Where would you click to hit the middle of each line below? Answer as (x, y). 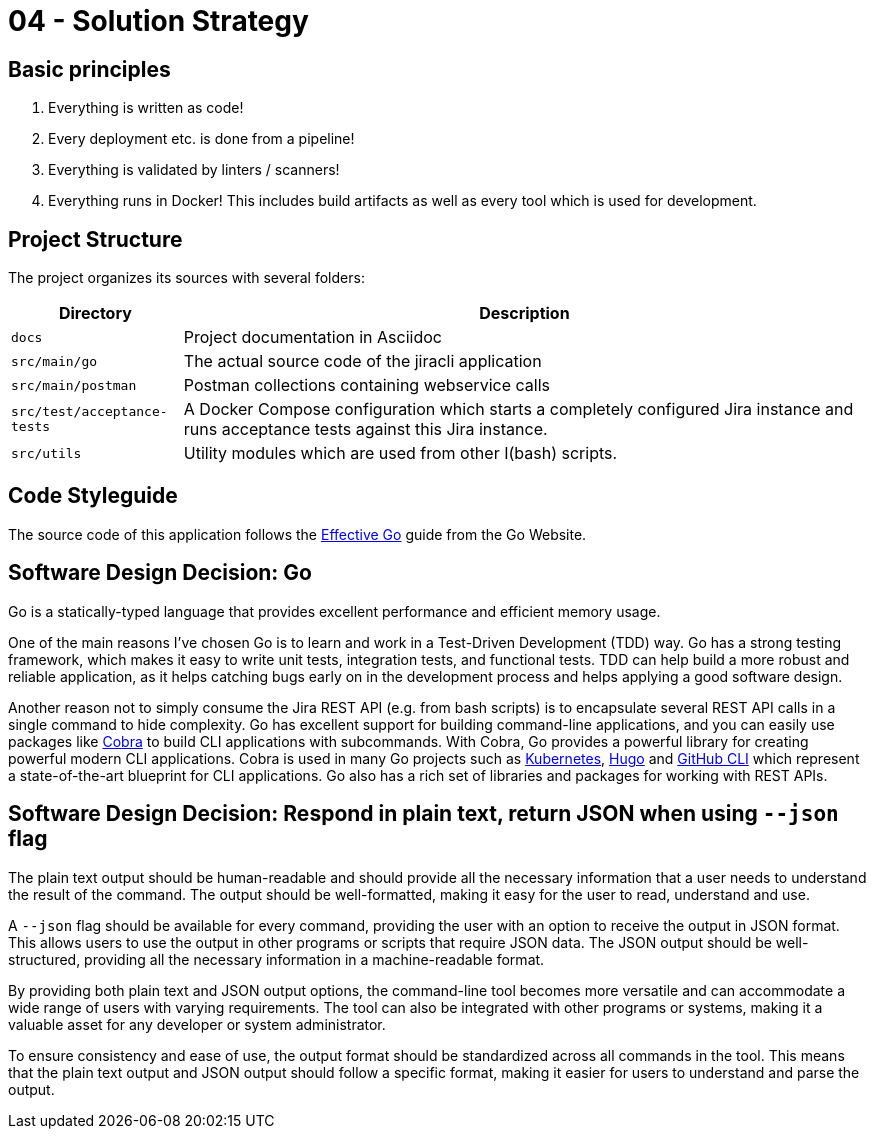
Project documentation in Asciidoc (312, 337)
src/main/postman (74, 385)
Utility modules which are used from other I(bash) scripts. (400, 453)
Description (524, 313)
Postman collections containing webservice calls (366, 385)
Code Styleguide (93, 496)
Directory (95, 313)
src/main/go (54, 361)
